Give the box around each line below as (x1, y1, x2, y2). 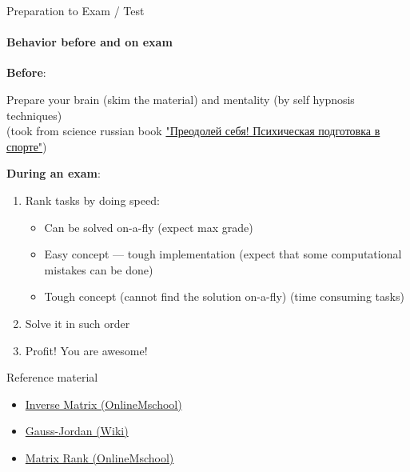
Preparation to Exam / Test (6, 2, 145, 18)
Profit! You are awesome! (25, 342, 148, 358)
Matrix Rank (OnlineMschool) (25, 449, 174, 466)
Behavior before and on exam (6, 34, 173, 50)
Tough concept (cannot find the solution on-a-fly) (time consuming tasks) (44, 288, 404, 305)
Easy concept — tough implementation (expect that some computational (44, 246, 402, 262)
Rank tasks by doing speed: (25, 191, 160, 208)
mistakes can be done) (44, 261, 153, 278)
